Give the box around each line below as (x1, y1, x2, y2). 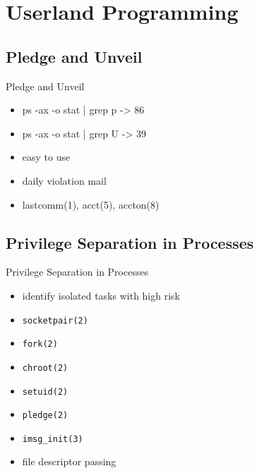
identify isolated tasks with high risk (22, 288, 180, 302)
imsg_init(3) (22, 434, 83, 444)
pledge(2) (22, 410, 68, 421)
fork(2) (22, 339, 58, 350)
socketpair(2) (22, 315, 88, 326)
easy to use (22, 149, 71, 164)
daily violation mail (22, 173, 107, 188)
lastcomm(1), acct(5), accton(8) (22, 197, 159, 211)
